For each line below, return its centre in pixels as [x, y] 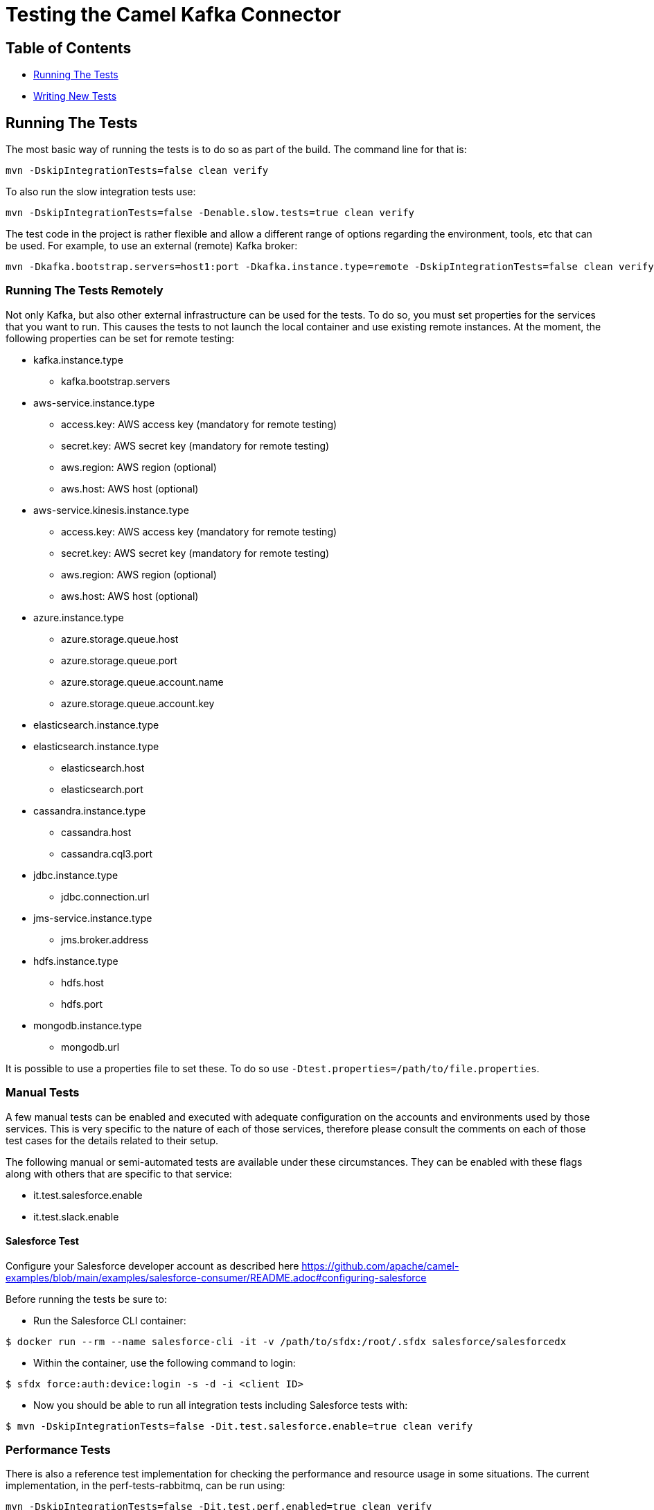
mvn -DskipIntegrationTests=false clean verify [137, 171]
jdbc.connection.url [105, 896]
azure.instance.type [79, 617]
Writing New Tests [75, 96]
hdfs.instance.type [76, 961]
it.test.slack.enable [76, 1216]
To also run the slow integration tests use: [101, 192]
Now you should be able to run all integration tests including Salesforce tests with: [221, 1405]
